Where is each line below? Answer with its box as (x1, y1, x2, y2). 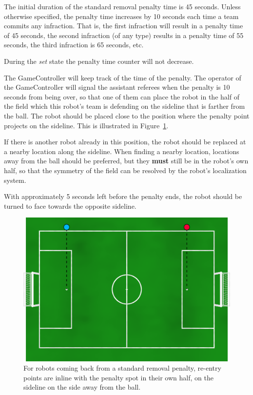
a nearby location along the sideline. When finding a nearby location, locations (4, 146, 239, 156)
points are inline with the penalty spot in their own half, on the (23, 372, 214, 382)
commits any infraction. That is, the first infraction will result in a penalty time (4, 20, 243, 31)
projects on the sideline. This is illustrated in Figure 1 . (4, 120, 169, 130)
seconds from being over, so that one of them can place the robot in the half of (4, 91, 239, 101)
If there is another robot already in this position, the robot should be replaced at (4, 137, 246, 147)
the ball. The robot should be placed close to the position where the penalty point (4, 110, 250, 120)
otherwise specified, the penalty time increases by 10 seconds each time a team (4, 11, 239, 21)
